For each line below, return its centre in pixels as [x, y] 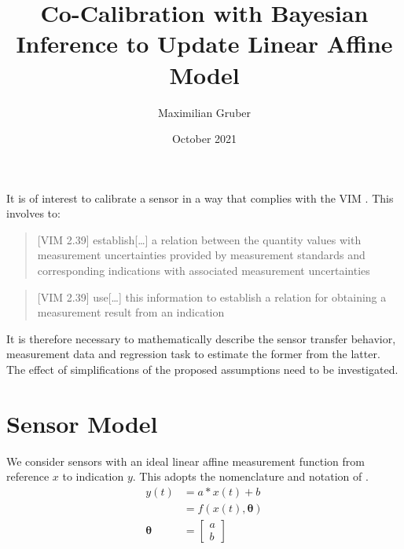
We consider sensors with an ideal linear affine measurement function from [185, 461]
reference [28, 476]
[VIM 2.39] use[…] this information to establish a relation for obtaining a [212, 296]
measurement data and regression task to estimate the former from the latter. [193, 354]
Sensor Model [82, 423]
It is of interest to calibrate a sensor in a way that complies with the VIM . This [200, 198]
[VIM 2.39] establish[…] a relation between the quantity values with [199, 239]
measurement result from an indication [131, 312]
